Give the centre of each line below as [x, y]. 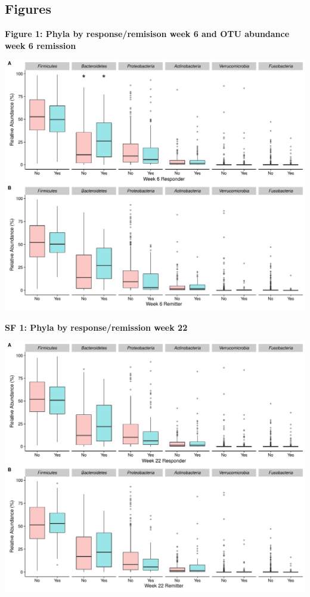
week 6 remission [41, 45]
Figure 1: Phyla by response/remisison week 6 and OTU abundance [147, 34]
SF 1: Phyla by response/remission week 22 [96, 327]
